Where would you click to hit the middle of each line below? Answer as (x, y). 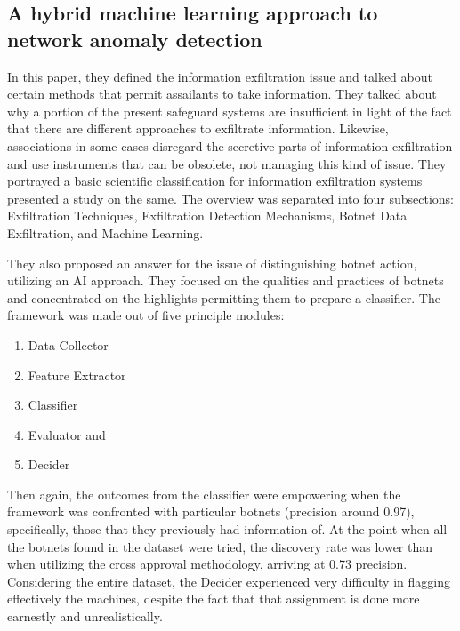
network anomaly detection (135, 39)
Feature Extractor (77, 375)
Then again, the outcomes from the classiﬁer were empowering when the (204, 494)
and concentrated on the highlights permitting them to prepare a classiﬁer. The (224, 297)
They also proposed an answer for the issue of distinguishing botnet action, (212, 263)
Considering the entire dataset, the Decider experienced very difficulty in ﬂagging (229, 581)
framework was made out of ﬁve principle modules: (146, 315)
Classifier (53, 405)
